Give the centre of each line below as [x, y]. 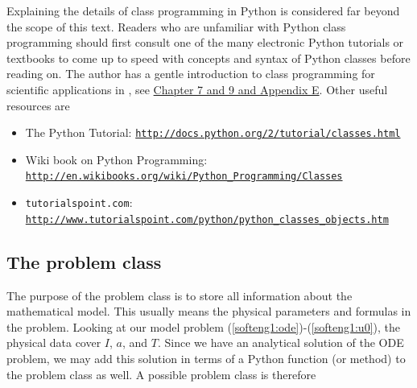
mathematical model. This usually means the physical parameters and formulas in [209, 311]
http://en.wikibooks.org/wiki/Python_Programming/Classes [184, 177]
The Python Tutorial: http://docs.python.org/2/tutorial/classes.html [213, 132]
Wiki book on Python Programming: [116, 159]
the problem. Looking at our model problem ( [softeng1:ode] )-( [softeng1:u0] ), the [204, 326]
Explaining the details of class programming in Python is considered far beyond [203, 10]
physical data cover [54, 343]
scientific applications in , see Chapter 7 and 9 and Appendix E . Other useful [197, 89]
